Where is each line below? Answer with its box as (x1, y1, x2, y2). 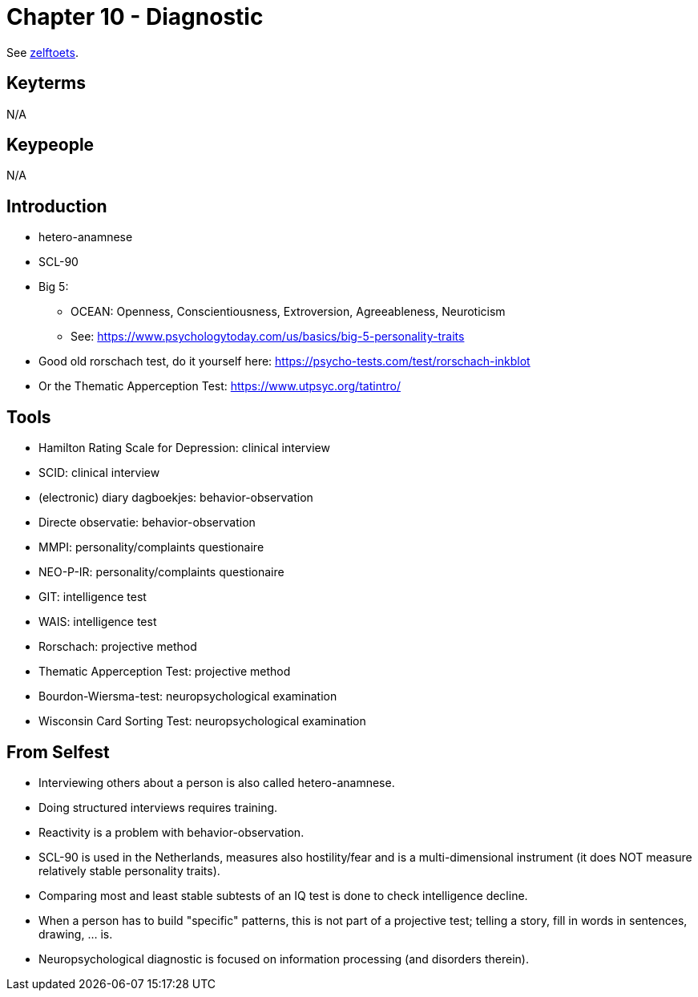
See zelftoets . (6, 45, 79, 59)
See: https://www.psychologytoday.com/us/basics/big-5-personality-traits (71, 329, 465, 344)
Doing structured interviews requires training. (38, 800, 278, 814)
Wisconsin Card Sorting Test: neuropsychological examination (38, 714, 366, 729)
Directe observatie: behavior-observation (38, 515, 256, 530)
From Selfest (6, 741, 110, 762)
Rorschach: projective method (38, 640, 197, 654)
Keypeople (6, 135, 95, 155)
